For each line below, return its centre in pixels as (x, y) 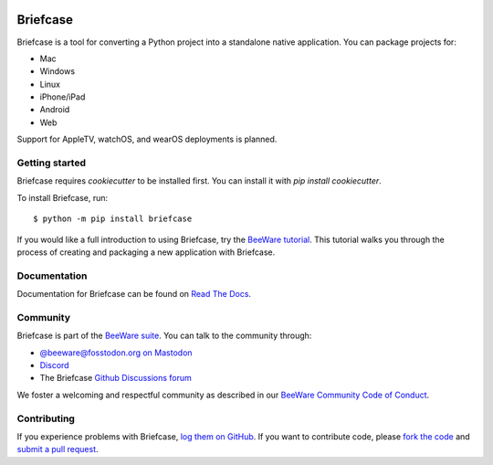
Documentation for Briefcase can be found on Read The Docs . (134, 294)
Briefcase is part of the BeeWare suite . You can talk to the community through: (164, 336)
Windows (58, 71)
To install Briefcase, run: (63, 197)
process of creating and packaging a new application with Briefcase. (146, 252)
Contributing (46, 418)
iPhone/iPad (63, 97)
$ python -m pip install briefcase (113, 219)
